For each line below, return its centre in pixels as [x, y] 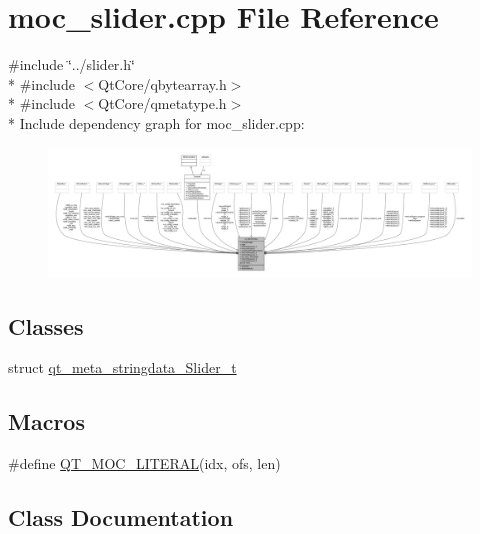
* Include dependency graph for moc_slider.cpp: [156, 122]
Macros [46, 421]
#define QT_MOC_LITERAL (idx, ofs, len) [144, 463]
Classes [46, 325]
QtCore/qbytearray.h [162, 83]
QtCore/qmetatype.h [162, 103]
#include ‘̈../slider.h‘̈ [71, 64]
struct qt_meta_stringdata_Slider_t [122, 367]
